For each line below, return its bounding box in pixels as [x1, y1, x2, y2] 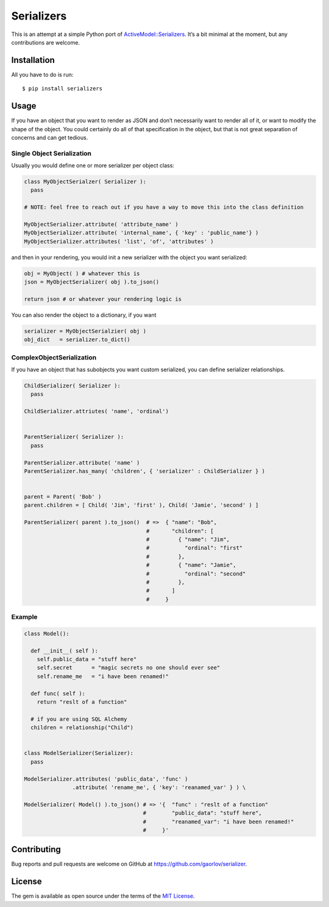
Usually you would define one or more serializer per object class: [11, 162, 175, 169]
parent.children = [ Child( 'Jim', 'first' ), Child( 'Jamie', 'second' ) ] [24, 502, 259, 509]
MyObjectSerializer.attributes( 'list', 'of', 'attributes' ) [24, 238, 214, 245]
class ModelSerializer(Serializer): [24, 750, 134, 757]
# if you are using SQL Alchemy [30, 715, 127, 723]
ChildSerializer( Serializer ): [24, 382, 121, 389]
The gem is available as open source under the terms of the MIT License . [11, 892, 195, 900]
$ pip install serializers [22, 85, 103, 92]
